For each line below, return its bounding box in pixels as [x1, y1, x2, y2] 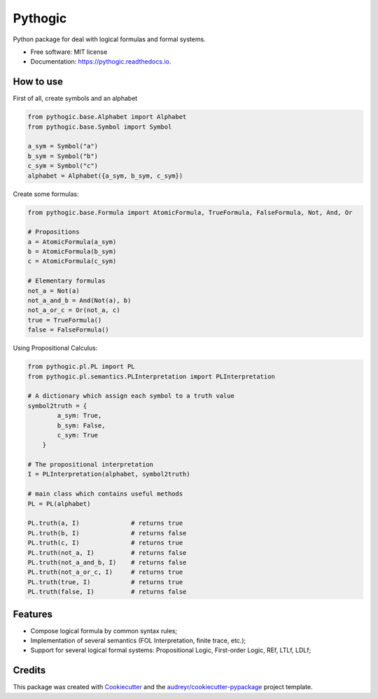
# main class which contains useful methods [27, 490, 183, 498]
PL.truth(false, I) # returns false [27, 588, 187, 596]
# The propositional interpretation [27, 460, 154, 469]
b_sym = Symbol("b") [27, 152, 98, 160]
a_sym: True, [57, 411, 102, 420]
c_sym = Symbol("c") [27, 162, 98, 170]
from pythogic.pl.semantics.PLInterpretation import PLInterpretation [27, 372, 276, 381]
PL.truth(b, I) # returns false [27, 529, 187, 537]
